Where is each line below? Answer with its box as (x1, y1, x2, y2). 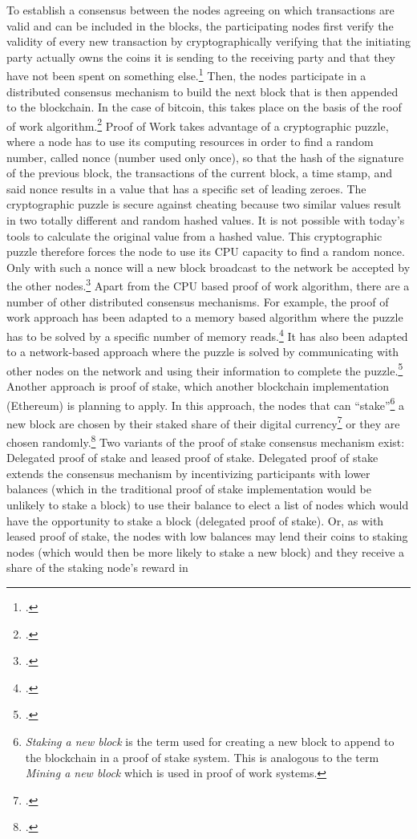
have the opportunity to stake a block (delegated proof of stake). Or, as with (6, 512, 384, 529)
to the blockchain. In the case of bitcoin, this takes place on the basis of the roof (6, 99, 402, 116)
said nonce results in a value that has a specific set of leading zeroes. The (6, 180, 366, 197)
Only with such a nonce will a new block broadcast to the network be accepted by (6, 258, 411, 275)
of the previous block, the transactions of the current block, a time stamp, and (6, 164, 393, 181)
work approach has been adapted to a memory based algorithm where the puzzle (6, 309, 403, 326)
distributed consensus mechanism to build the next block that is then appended (6, 83, 399, 99)
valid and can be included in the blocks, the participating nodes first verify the (6, 17, 394, 34)
